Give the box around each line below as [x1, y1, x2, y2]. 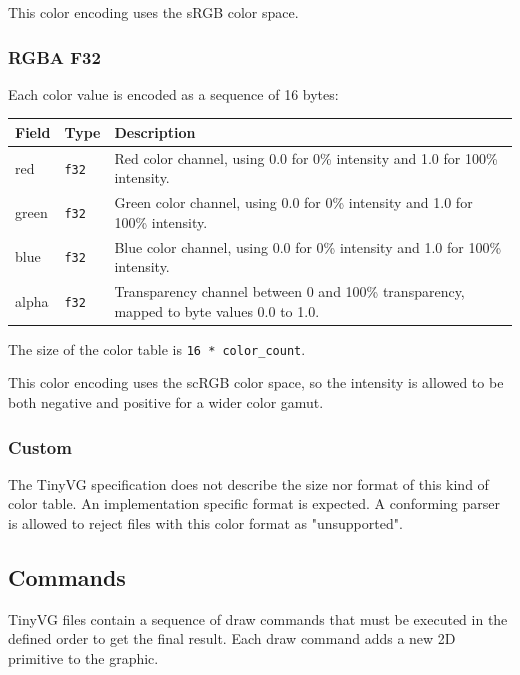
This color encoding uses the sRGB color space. [8, 2, 299, 22]
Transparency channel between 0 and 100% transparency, [114, 281, 465, 302]
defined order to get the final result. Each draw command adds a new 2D [8, 628, 456, 649]
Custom [8, 434, 72, 459]
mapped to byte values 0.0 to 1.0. [114, 300, 320, 321]
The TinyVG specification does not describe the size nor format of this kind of [8, 473, 489, 494]
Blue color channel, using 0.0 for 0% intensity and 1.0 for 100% [114, 236, 502, 257]
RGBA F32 [8, 44, 101, 69]
